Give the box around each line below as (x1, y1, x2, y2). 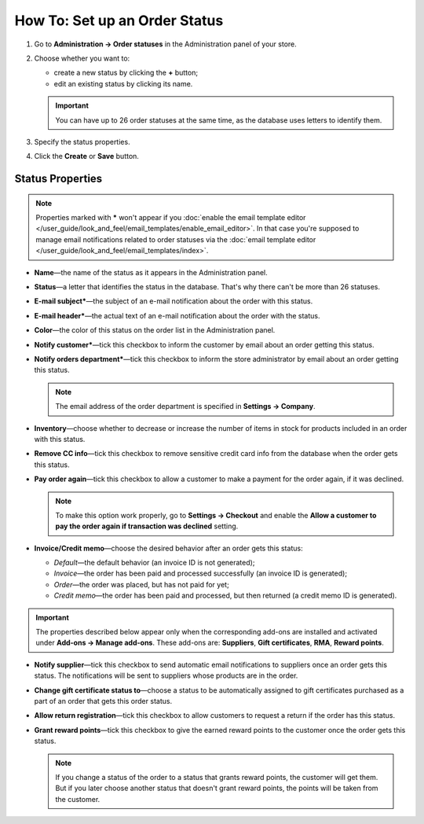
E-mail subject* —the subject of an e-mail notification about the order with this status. (34, 296, 313, 306)
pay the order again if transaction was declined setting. (55, 521, 239, 531)
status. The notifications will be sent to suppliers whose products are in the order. (34, 671, 298, 680)
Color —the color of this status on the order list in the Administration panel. (34, 326, 276, 335)
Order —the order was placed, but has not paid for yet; (53, 579, 229, 589)
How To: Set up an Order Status (14, 12, 224, 29)
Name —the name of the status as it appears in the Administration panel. (34, 267, 269, 277)
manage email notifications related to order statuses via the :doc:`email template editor (35, 234, 316, 244)
